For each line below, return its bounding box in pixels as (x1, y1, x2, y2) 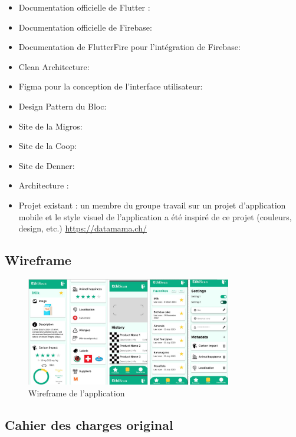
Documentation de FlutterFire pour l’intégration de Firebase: (18, 41, 241, 53)
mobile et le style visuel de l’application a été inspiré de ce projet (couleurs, (18, 210, 292, 223)
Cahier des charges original (5, 416, 173, 434)
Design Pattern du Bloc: (18, 100, 107, 112)
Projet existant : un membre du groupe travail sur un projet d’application (18, 198, 286, 211)
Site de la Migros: (18, 120, 83, 132)
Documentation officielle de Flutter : (18, 1, 150, 13)
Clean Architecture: (18, 60, 90, 72)
